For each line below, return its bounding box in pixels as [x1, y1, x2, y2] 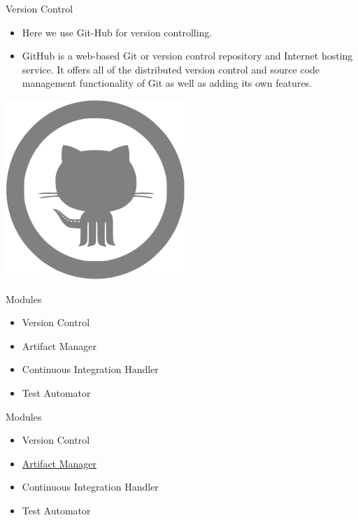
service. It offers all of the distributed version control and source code [22, 62, 320, 76]
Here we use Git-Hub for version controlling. [22, 24, 213, 39]
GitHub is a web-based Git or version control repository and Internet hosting [22, 48, 353, 63]
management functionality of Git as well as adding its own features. [22, 76, 313, 90]
